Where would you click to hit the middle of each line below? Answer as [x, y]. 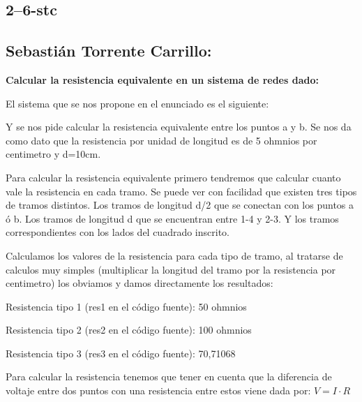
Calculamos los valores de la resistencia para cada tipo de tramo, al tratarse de [174, 255]
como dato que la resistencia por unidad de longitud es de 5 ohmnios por [161, 140]
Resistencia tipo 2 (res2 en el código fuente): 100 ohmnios [129, 330]
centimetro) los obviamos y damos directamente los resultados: [139, 283]
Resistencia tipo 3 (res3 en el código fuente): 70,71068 [121, 353]
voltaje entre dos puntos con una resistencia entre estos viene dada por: [158, 390]
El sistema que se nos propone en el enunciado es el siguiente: [137, 103]
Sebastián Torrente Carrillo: [109, 51]
